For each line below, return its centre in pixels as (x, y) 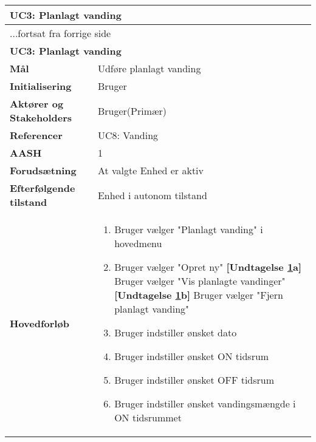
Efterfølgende (43, 188)
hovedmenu (138, 243)
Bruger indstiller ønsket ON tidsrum (192, 356)
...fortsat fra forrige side (60, 33)
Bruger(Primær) (132, 110)
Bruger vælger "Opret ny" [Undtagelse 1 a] (208, 267)
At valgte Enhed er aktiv (151, 170)
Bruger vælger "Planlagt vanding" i (189, 229)
